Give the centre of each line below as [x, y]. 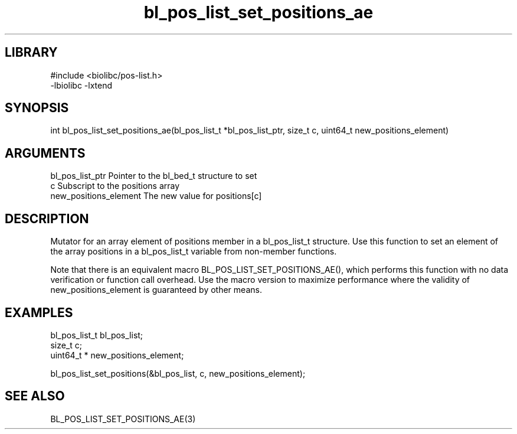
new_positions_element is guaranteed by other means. [156, 290]
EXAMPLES [39, 312]
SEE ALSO [35, 396]
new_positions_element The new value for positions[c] [156, 196]
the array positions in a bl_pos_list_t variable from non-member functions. [194, 252]
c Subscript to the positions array [115, 186]
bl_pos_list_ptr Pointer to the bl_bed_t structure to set [154, 176]
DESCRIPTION [47, 218]
